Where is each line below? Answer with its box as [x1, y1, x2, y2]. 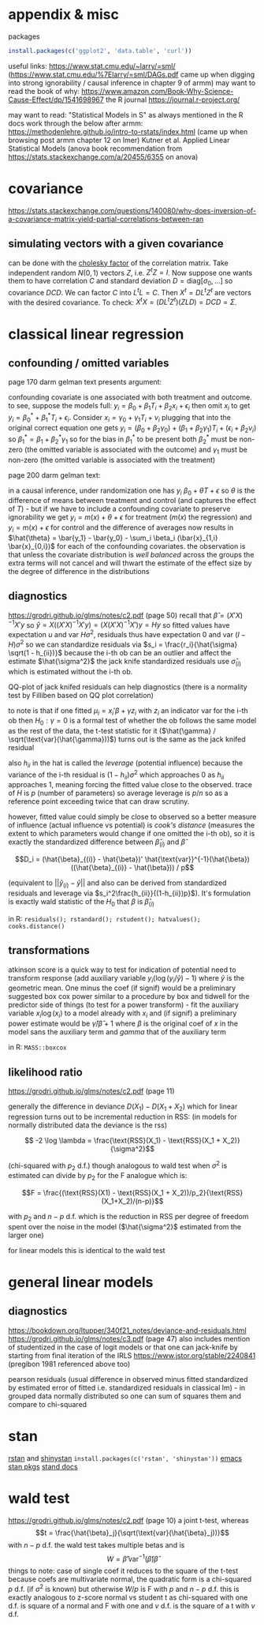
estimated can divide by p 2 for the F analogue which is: [8, 1171, 188, 1182]
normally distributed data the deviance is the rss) [8, 1120, 168, 1130]
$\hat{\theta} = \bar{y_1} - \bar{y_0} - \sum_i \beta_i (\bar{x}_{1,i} [8, 533, 218, 542]
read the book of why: [8, 86, 80, 96]
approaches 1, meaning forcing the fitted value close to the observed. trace [8, 780, 252, 790]
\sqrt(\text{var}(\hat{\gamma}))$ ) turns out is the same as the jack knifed [8, 734, 246, 744]
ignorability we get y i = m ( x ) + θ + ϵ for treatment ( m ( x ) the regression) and [8, 512, 252, 524]
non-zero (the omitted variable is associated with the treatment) [8, 455, 216, 464]
